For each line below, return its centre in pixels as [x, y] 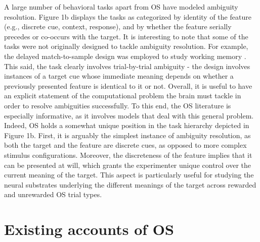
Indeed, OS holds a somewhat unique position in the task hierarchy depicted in [127, 125]
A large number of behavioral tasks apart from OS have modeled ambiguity [121, 7]
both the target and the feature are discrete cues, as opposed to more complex [125, 145]
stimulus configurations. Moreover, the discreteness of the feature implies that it [128, 155]
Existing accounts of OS [89, 229]
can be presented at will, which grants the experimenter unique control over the [128, 165]
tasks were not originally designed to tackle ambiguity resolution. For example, [126, 46]
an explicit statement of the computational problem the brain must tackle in [123, 96]
